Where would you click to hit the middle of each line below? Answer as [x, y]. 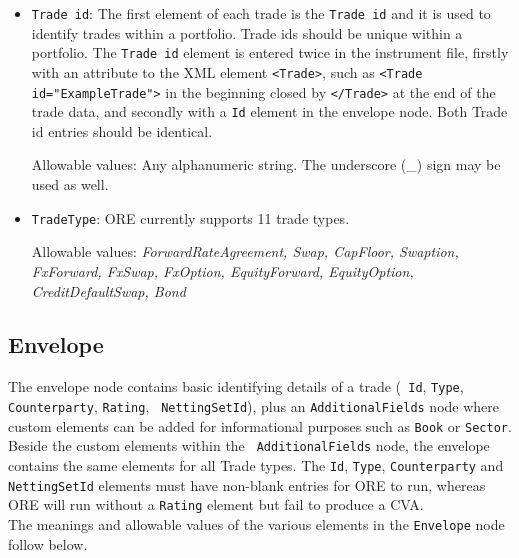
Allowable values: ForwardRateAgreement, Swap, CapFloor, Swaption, [245, 251]
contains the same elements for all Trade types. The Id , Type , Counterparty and [256, 464]
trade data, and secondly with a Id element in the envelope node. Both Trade [269, 111]
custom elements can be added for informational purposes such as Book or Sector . [260, 425]
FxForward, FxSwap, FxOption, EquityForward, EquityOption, [222, 270]
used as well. [70, 184]
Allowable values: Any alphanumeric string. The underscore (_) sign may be [266, 164]
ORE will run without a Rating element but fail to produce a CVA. [216, 504]
